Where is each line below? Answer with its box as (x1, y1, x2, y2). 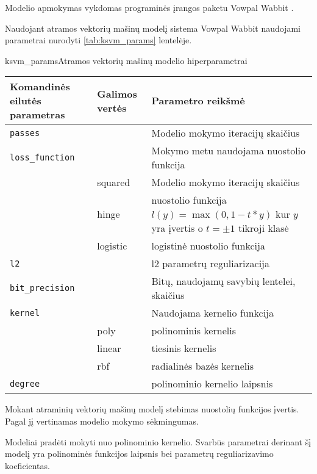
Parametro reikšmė (151, 93, 245, 108)
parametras (10, 107, 65, 122)
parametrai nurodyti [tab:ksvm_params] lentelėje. (5, 34, 192, 46)
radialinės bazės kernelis (151, 359, 254, 373)
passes (10, 127, 40, 138)
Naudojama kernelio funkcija (151, 306, 274, 320)
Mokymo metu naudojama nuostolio (151, 143, 306, 158)
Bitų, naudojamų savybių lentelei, (151, 274, 296, 289)
